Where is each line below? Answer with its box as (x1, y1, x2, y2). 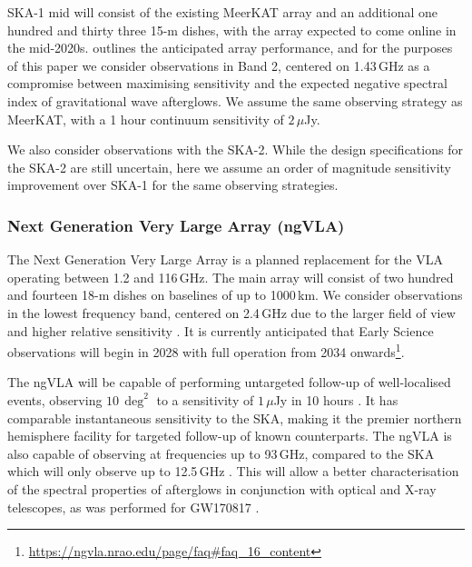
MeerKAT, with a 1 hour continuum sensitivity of (7, 109, 284, 128)
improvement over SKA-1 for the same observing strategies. (7, 175, 339, 194)
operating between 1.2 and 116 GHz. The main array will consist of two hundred (7, 267, 454, 286)
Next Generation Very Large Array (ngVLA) (7, 214, 345, 236)
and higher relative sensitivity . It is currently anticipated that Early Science (7, 321, 434, 340)
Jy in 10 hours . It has (273, 390, 398, 409)
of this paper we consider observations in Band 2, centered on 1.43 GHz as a (7, 55, 430, 75)
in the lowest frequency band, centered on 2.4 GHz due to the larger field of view (7, 303, 456, 322)
